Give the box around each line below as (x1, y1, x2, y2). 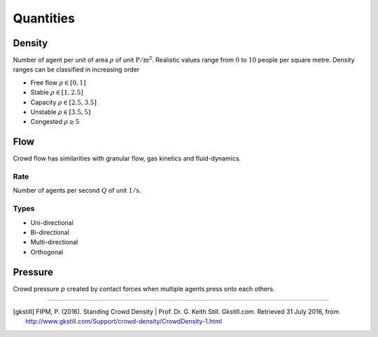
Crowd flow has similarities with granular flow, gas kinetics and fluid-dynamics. (13, 154, 241, 163)
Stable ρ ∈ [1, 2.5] (30, 88, 83, 97)
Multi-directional (30, 238, 78, 247)
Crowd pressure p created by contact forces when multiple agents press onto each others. (13, 284, 275, 293)
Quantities (13, 11, 75, 26)
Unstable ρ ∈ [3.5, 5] (30, 108, 91, 116)
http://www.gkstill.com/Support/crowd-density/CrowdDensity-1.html (25, 317, 223, 326)
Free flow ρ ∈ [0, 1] (30, 78, 87, 87)
